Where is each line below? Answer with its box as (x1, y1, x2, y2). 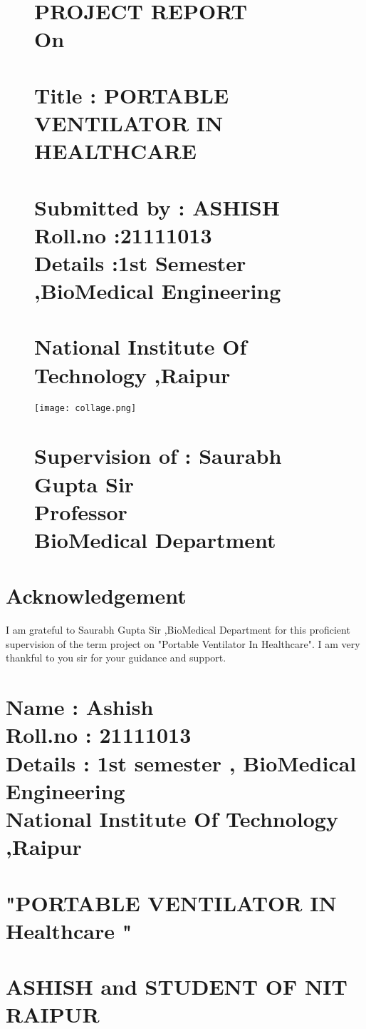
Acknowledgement (6, 581, 187, 610)
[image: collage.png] (34, 402, 137, 413)
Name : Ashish (6, 692, 154, 721)
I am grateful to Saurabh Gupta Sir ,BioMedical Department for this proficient (6, 622, 350, 637)
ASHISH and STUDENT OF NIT (6, 972, 347, 1001)
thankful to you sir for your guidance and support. (6, 650, 226, 665)
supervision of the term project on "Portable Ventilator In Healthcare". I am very (6, 636, 360, 651)
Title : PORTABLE (34, 80, 229, 109)
